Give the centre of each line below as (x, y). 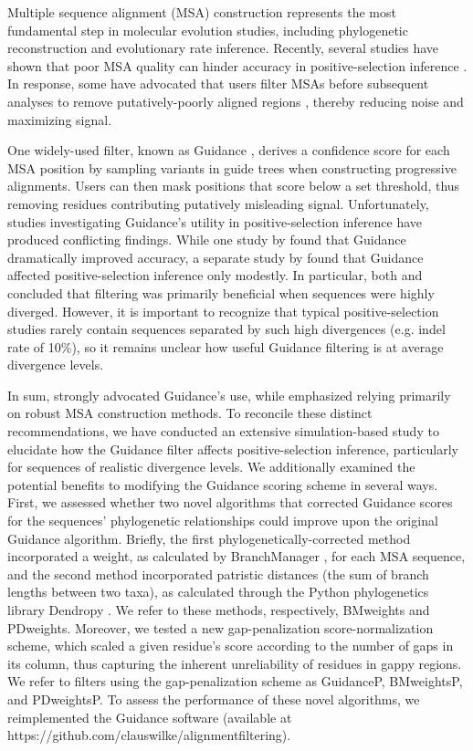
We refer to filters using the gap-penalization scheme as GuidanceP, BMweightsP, (235, 681)
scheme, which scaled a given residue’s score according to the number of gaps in (231, 646)
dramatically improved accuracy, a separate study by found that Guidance (215, 257)
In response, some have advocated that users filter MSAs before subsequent (218, 83)
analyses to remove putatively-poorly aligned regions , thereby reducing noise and (236, 101)
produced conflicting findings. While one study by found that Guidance (207, 240)
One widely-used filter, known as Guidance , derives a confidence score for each (229, 150)
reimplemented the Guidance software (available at (150, 717)
